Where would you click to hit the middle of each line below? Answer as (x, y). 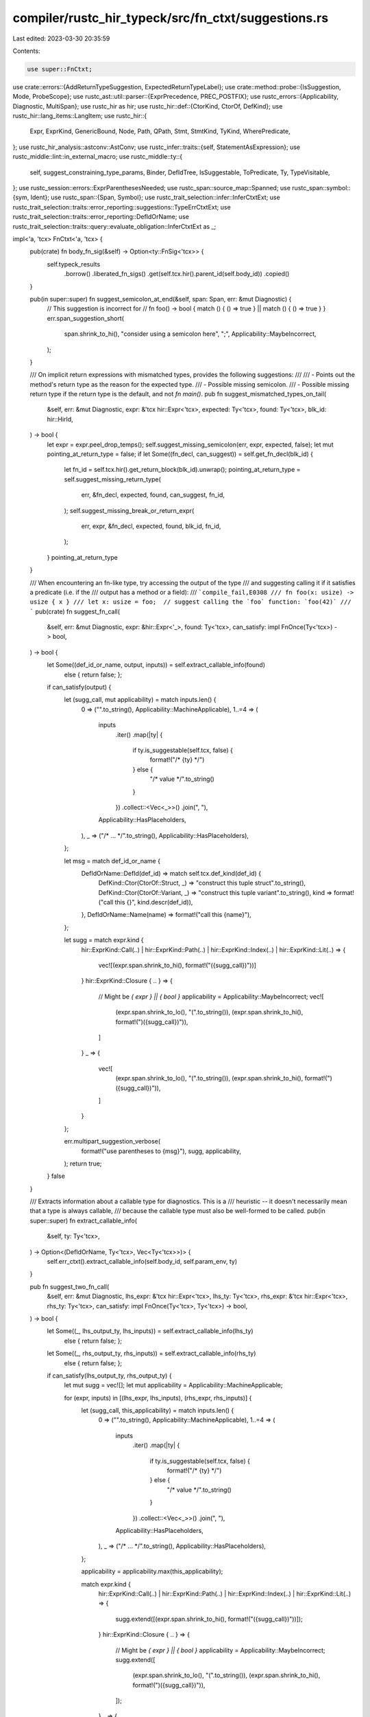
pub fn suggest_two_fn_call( (70, 1286)
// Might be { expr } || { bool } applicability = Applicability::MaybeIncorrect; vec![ (211, 997)
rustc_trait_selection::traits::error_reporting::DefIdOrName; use (101, 217)
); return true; (83, 1163)
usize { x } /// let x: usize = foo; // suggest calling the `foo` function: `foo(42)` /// (191, 602)
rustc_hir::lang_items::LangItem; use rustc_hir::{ (80, 116)
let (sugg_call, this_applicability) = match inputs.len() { (158, 1411)
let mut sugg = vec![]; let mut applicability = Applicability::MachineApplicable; (173, 1385)
